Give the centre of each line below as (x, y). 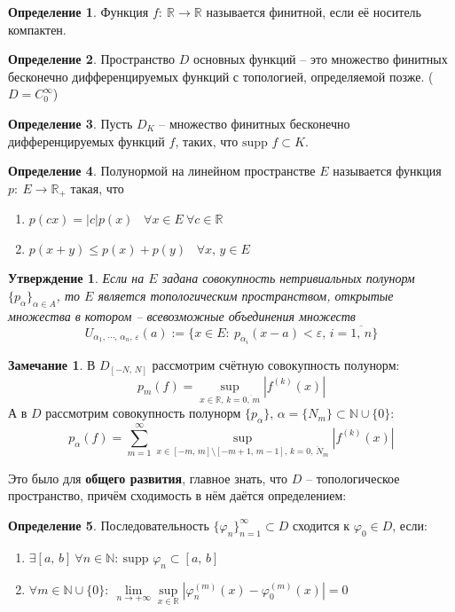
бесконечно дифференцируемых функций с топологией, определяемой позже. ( (221, 76)
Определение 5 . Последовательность (109, 525)
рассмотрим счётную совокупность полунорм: (276, 365)
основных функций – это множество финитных (320, 59)
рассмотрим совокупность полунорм (143, 413)
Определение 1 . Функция (78, 12)
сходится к (321, 525)
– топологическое (353, 478)
